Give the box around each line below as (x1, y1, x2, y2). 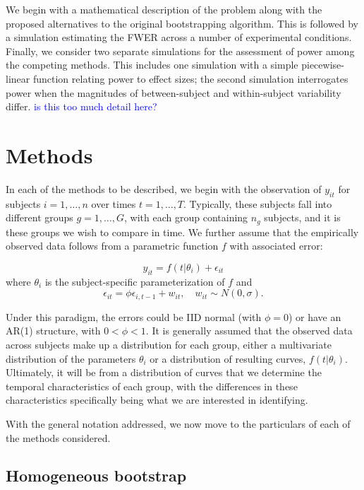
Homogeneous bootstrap (6, 465, 187, 486)
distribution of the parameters (6, 351, 136, 366)
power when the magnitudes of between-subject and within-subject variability (6, 85, 341, 100)
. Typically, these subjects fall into (183, 196, 332, 211)
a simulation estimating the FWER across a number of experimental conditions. (6, 30, 352, 45)
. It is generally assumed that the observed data (145, 323, 353, 338)
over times (91, 196, 136, 211)
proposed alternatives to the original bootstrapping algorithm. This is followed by (6, 16, 358, 30)
